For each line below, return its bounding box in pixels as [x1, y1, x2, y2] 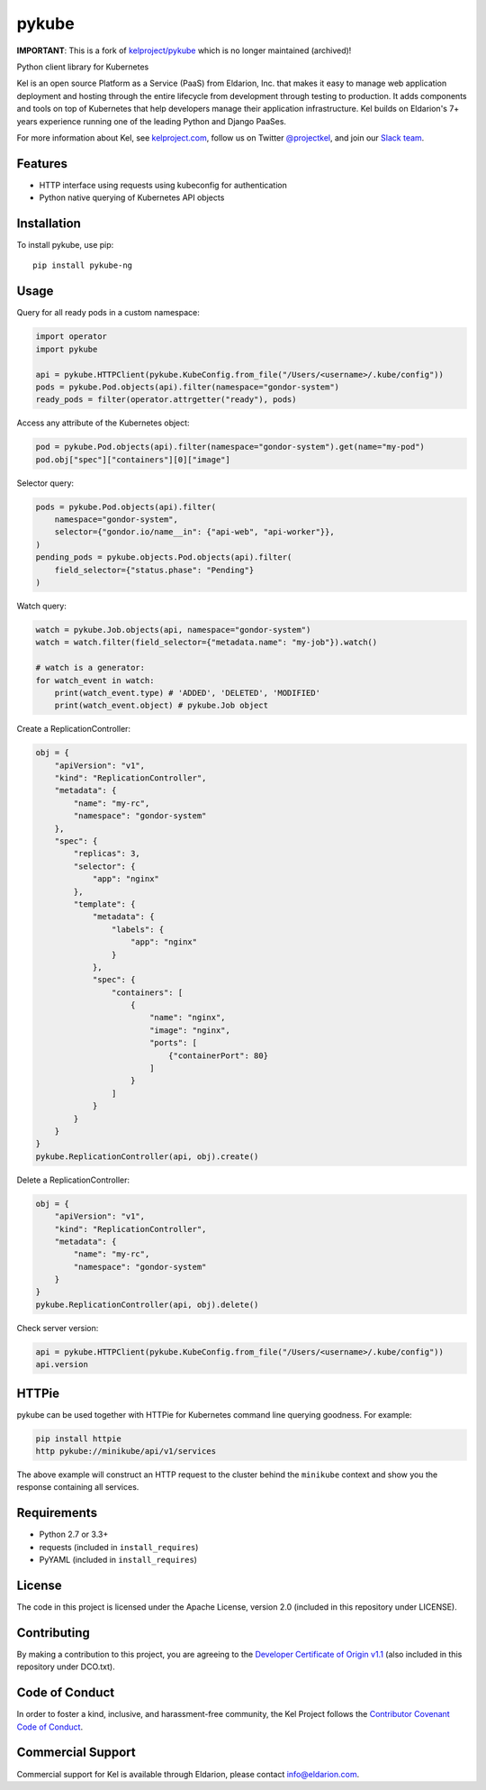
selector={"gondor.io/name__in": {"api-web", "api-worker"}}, [54, 527, 335, 537]
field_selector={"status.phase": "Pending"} [54, 564, 255, 575]
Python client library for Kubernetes [16, 61, 149, 72]
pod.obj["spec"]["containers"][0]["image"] [35, 454, 231, 464]
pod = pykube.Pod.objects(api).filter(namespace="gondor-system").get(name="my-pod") [35, 442, 425, 452]
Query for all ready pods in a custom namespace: [16, 307, 200, 318]
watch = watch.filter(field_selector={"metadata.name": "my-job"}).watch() [35, 637, 378, 648]
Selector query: [16, 478, 75, 489]
